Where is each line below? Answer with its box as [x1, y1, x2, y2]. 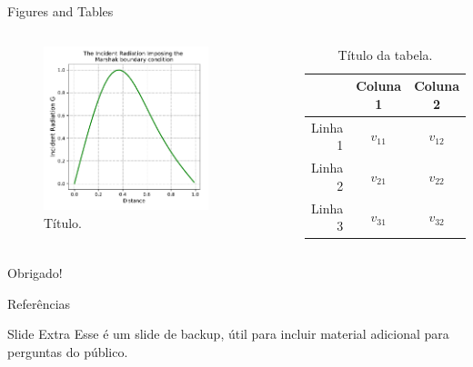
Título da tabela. [337, 45, 433, 64]
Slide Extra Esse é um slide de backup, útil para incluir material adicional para [7, 324, 449, 343]
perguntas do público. [7, 342, 128, 361]
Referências [7, 293, 71, 312]
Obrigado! [7, 263, 63, 283]
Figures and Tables [7, 2, 114, 20]
